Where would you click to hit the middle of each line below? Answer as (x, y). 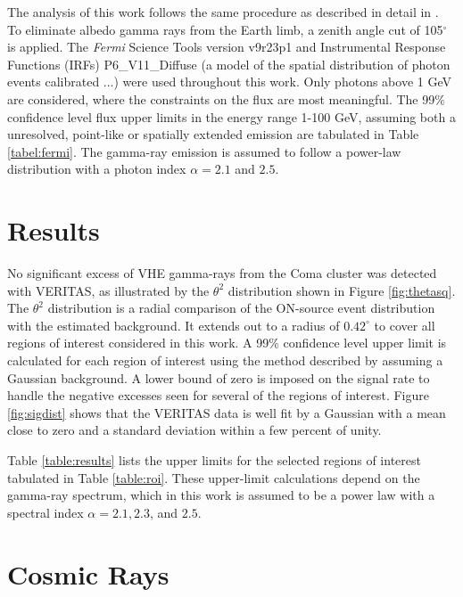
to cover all (405, 325)
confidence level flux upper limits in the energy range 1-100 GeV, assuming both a (231, 116)
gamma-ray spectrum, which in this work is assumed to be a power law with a (221, 495)
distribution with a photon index (97, 169)
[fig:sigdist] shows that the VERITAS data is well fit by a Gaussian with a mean (227, 412)
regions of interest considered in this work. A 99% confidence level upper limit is (227, 343)
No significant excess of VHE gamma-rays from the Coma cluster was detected (222, 273)
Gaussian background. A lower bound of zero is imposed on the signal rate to (219, 377)
